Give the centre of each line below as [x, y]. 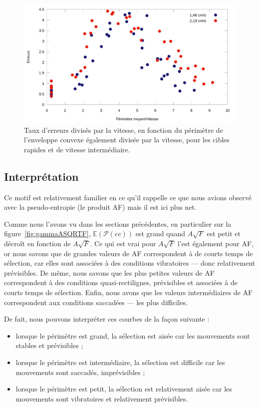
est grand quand [160, 233]
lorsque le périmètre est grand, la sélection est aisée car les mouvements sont [133, 335]
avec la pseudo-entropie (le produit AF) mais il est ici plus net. [100, 207]
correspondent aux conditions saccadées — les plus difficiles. [96, 302]
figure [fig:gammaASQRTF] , [47, 233]
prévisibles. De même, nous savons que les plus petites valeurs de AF [109, 272]
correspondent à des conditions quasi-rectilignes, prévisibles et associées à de [121, 282]
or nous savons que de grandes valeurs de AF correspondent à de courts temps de [129, 253]
